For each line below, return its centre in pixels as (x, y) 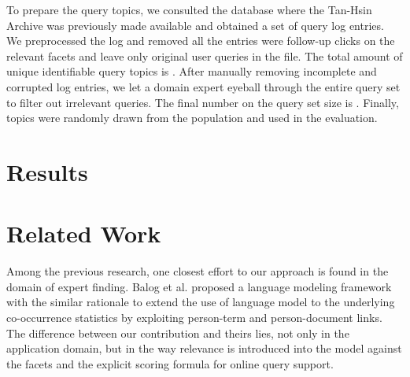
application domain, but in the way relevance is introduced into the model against (204, 348)
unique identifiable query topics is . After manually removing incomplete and (192, 71)
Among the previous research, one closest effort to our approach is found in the (198, 271)
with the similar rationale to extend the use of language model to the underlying (201, 302)
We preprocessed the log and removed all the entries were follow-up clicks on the (201, 41)
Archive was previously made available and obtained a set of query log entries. (195, 25)
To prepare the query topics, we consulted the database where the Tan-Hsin (189, 9)
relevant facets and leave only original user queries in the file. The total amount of (205, 55)
